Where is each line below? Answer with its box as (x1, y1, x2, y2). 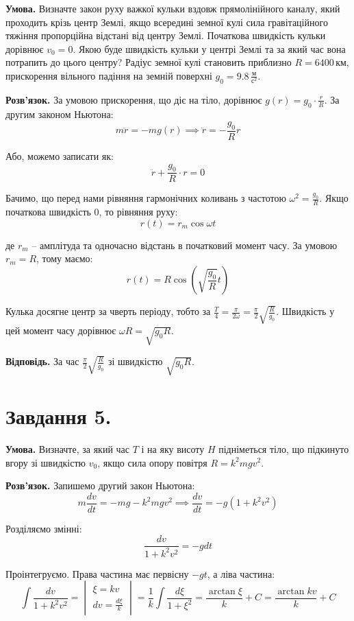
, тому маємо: (36, 251, 93, 266)
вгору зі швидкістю (5, 455, 86, 469)
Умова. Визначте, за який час (5, 441, 130, 456)
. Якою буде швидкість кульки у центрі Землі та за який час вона (73, 41, 346, 56)
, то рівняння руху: (99, 204, 178, 219)
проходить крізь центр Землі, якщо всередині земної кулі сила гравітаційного (5, 14, 328, 29)
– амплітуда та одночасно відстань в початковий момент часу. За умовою (31, 237, 338, 252)
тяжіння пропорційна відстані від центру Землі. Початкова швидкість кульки (5, 28, 326, 43)
